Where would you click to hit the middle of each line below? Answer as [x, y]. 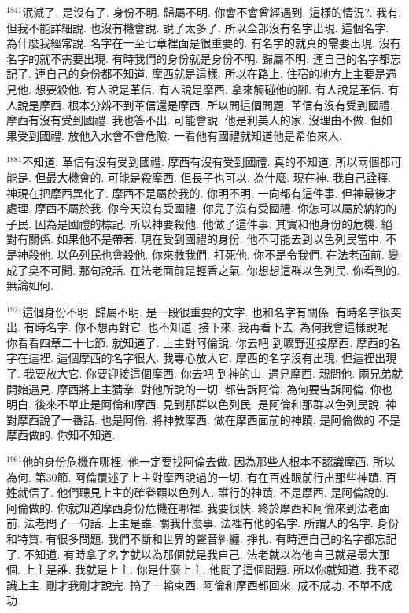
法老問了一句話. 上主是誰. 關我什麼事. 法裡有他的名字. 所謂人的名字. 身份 [212, 523]
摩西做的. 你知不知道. [61, 435]
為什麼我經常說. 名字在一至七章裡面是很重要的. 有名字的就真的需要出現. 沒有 [204, 43]
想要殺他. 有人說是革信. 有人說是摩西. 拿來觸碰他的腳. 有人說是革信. [210, 89]
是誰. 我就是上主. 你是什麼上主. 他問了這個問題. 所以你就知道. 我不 [217, 569]
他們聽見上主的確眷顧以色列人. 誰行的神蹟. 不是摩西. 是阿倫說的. [223, 492]
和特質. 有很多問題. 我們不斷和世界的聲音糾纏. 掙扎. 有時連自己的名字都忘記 [202, 538]
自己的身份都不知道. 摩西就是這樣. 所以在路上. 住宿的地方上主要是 [216, 74]
